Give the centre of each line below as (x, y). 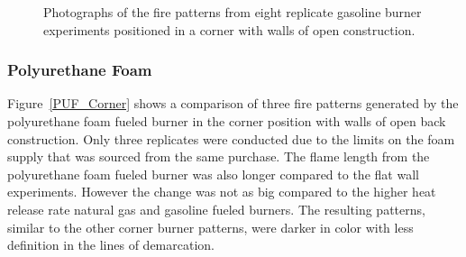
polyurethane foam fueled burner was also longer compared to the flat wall (213, 174)
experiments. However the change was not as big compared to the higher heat (222, 192)
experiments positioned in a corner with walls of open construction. (229, 29)
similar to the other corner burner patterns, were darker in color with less (210, 227)
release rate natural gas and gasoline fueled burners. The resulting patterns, (216, 209)
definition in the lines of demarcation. (111, 245)
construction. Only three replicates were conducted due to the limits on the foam (231, 138)
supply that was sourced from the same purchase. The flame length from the (219, 156)
